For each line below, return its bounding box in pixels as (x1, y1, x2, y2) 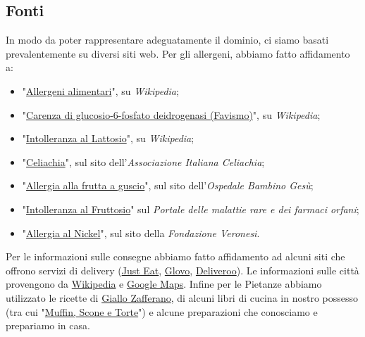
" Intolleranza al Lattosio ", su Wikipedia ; (22, 131, 194, 146)
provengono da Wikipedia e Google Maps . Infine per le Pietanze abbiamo (6, 276, 322, 291)
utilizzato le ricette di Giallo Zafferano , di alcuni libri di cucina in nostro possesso (6, 290, 359, 305)
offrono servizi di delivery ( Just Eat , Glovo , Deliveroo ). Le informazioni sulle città (6, 262, 359, 277)
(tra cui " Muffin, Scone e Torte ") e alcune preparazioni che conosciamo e (6, 304, 318, 319)
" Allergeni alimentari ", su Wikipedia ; (22, 83, 179, 98)
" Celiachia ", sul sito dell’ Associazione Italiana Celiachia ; (22, 154, 265, 169)
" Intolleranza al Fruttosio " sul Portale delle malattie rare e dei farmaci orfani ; (22, 201, 359, 216)
